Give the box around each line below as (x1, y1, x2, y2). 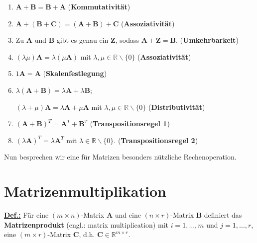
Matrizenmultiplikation (4, 181, 166, 201)
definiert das (204, 210, 242, 220)
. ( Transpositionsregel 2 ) (114, 135, 198, 145)
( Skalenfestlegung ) (43, 68, 107, 79)
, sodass (115, 35, 139, 45)
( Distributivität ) (148, 101, 205, 112)
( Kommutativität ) (68, 1, 130, 11)
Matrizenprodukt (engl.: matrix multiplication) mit (4, 219, 168, 230)
